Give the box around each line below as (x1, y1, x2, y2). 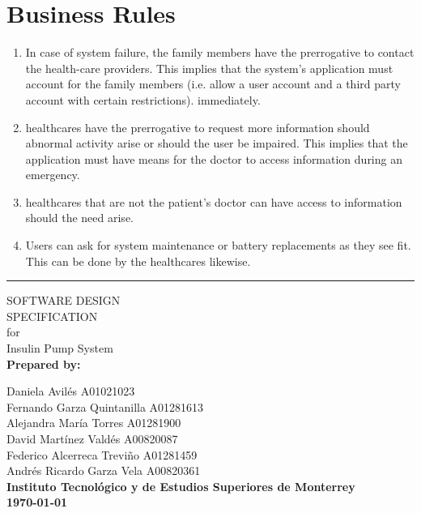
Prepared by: (6, 355, 81, 372)
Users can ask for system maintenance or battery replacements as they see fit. (25, 237, 411, 254)
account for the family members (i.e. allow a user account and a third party (25, 75, 401, 92)
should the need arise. (25, 209, 134, 226)
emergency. (25, 166, 80, 183)
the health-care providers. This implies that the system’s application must (25, 59, 393, 76)
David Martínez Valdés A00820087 (6, 430, 178, 447)
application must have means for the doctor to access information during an (25, 150, 402, 167)
